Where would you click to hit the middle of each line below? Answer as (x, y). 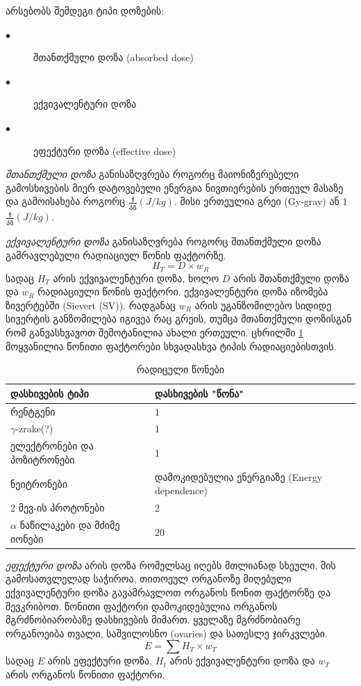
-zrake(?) (34, 428)
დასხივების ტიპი (50, 393)
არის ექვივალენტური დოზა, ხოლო (136, 278)
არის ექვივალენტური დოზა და (242, 661)
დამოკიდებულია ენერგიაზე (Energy (239, 476)
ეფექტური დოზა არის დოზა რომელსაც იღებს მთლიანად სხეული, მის (171, 565)
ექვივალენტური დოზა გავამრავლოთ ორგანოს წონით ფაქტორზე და (168, 592)
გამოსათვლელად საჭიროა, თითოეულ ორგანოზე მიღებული (149, 579)
